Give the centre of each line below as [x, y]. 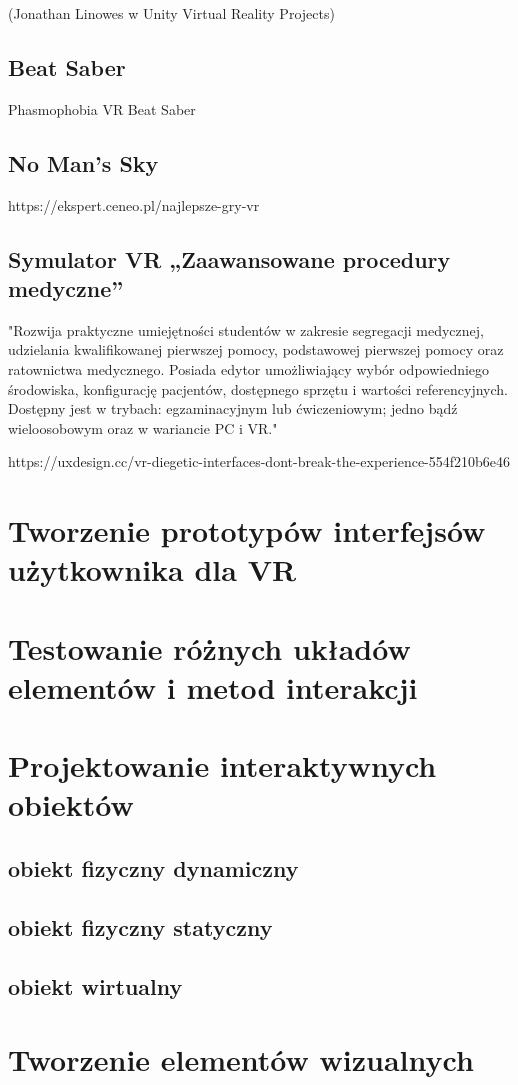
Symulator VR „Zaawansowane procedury [229, 258]
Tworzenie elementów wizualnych [241, 1059]
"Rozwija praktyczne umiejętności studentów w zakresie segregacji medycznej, [246, 329]
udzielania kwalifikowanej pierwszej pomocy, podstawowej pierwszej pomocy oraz [256, 349]
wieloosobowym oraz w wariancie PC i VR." [143, 427]
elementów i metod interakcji [213, 686]
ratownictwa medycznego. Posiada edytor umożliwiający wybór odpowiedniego [249, 368]
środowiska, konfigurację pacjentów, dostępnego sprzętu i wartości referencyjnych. [258, 388]
